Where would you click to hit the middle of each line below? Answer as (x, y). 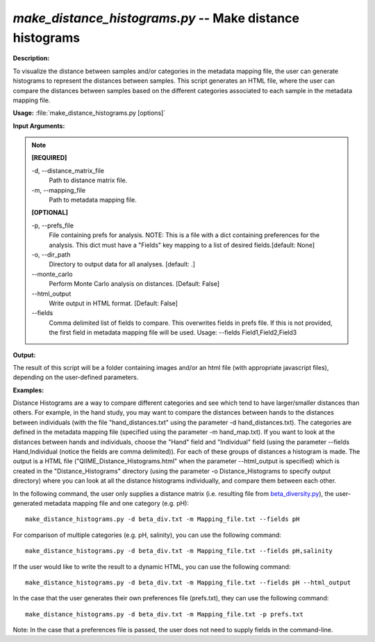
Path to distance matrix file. (88, 180)
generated (28, 503)
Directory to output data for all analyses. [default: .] (122, 264)
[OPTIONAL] (50, 213)
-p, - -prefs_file (53, 225)
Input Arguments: (39, 126)
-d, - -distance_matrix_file (68, 170)
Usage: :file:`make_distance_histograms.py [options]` (89, 113)
